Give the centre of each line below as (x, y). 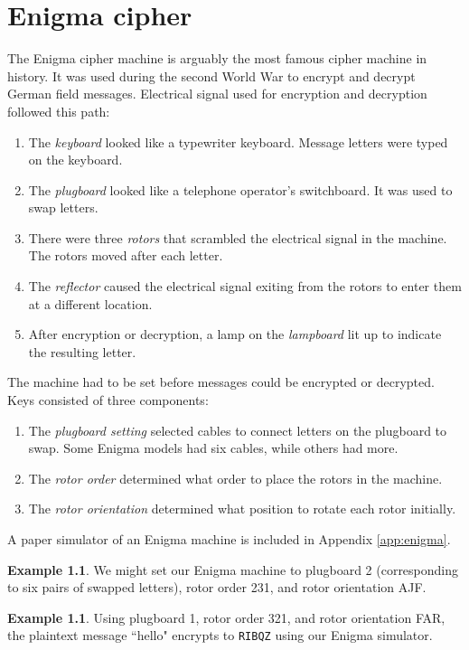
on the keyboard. (75, 160)
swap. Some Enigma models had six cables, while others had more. (213, 448)
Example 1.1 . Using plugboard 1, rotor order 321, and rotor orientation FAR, (226, 617)
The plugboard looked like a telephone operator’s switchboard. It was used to (240, 189)
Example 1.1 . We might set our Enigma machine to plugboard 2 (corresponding (233, 569)
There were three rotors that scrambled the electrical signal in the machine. (238, 237)
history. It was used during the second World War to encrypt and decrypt (211, 75)
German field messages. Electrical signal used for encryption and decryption (217, 94)
